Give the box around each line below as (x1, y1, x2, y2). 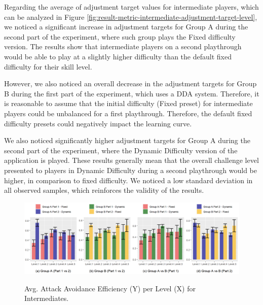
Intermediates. (24, 293, 69, 303)
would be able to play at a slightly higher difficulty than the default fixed (4, 51, 232, 61)
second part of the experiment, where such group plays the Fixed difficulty (4, 31, 236, 42)
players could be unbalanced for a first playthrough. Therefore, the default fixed (4, 108, 252, 118)
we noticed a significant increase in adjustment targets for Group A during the (4, 21, 248, 32)
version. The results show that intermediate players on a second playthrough (4, 41, 242, 52)
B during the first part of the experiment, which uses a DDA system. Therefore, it (4, 88, 259, 98)
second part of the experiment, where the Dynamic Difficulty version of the (4, 145, 238, 155)
